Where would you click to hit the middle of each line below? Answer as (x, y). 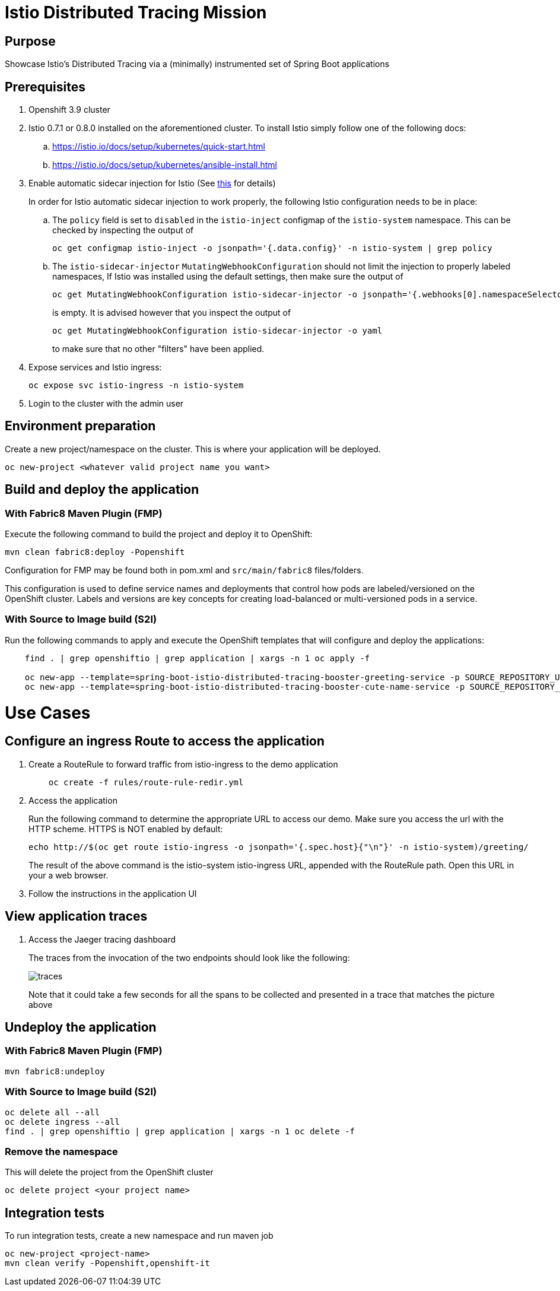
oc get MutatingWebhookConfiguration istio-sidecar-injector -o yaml (217, 331)
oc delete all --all (52, 1112)
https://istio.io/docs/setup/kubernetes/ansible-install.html (165, 165)
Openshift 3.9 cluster (69, 110)
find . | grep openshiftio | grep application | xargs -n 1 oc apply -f (197, 658)
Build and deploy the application (102, 490)
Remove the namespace (61, 1151)
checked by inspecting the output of (123, 230)
